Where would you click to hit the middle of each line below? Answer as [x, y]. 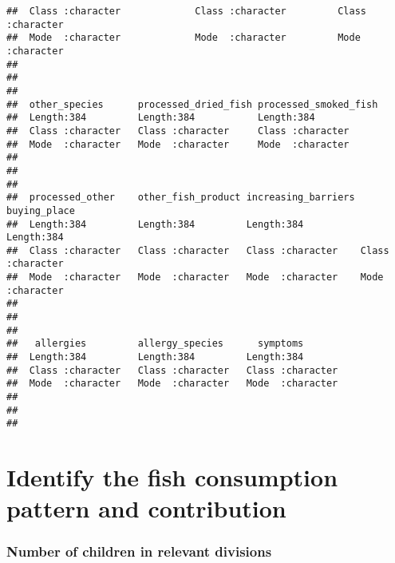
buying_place [41, 210]
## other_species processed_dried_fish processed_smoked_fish [192, 104]
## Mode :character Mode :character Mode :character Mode [195, 278]
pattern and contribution [146, 508]
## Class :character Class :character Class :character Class [198, 250]
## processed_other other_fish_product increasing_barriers [181, 198]
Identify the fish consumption [172, 477]
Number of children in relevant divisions [139, 551]
